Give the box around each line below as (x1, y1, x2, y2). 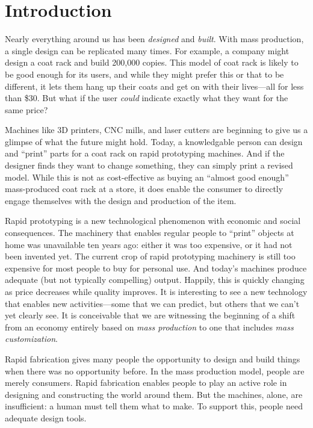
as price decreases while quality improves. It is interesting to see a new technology (5, 285, 308, 297)
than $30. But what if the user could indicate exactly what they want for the (5, 91, 288, 104)
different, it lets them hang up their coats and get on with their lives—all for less (5, 79, 304, 92)
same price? (5, 103, 48, 116)
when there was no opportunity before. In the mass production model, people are (5, 364, 305, 377)
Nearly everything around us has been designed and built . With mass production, (5, 33, 304, 45)
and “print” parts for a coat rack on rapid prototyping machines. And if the (5, 147, 285, 160)
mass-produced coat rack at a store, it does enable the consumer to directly (5, 182, 284, 195)
